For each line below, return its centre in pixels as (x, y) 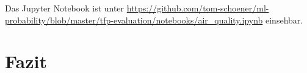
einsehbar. (284, 20)
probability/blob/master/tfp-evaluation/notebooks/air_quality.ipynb (134, 20)
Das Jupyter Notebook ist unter (65, 8)
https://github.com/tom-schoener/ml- (198, 8)
